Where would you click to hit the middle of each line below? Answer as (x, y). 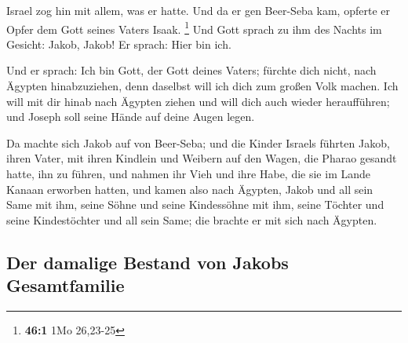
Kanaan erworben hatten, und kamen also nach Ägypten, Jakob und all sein (190, 189)
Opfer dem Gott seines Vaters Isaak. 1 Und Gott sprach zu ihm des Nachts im (194, 27)
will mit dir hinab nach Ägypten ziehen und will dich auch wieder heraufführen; (198, 101)
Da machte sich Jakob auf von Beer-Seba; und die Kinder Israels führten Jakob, (198, 142)
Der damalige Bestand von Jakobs (148, 262)
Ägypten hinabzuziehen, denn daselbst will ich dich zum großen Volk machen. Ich (202, 86)
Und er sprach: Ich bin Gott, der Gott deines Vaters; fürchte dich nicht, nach (191, 70)
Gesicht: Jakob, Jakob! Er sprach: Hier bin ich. (119, 44)
